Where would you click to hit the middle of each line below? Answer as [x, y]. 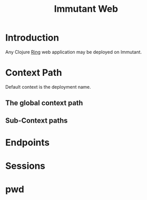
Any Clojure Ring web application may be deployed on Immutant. [73, 52]
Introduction [32, 38]
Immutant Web [86, 9]
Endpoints [27, 142]
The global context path [44, 103]
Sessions [25, 166]
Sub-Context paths [37, 120]
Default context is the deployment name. [48, 87]
